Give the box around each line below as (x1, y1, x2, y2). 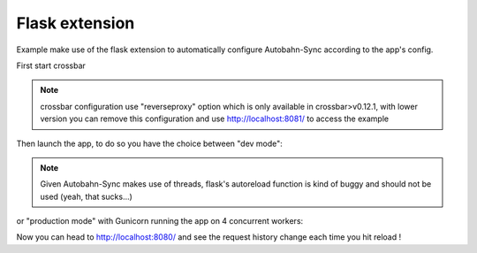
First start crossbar (16, 60, 86, 71)
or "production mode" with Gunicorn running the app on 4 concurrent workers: (16, 216, 304, 226)
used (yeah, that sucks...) (40, 191, 132, 202)
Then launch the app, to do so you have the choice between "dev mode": (16, 138, 283, 149)
